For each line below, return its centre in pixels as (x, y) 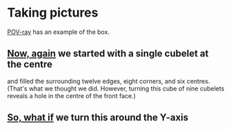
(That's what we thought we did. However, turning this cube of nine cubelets (116, 89)
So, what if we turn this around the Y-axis (98, 118)
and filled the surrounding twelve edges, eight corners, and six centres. (109, 81)
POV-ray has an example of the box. (59, 32)
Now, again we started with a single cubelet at (108, 54)
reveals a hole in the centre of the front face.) (72, 95)
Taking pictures (53, 13)
